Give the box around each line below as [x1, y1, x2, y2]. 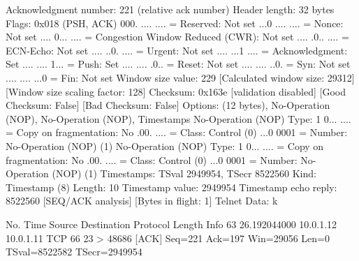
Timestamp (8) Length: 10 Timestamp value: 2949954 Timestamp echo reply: [6, 179, 337, 194]
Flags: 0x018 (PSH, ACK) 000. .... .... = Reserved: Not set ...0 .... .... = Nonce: [6, 15, 344, 30]
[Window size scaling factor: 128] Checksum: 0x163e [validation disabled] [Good [6, 84, 346, 98]
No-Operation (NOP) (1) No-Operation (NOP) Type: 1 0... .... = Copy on [6, 138, 324, 153]
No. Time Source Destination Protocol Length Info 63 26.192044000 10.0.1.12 [6, 216, 337, 231]
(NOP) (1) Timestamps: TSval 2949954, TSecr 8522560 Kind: [52, 166, 316, 181]
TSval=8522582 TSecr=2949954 [6, 244, 142, 259]
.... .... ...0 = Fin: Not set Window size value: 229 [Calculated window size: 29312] [6, 70, 355, 84]
